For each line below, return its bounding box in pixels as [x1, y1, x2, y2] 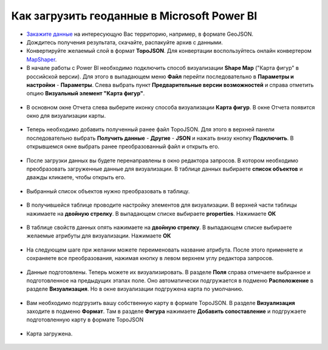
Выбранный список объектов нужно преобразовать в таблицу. [26, 187, 190, 194]
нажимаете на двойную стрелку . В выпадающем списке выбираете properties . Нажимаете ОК [26, 210, 276, 217]
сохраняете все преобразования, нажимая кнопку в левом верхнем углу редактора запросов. [26, 255, 274, 262]
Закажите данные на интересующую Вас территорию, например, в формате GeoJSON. [26, 30, 253, 38]
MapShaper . [26, 55, 57, 63]
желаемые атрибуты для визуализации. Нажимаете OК [26, 232, 171, 239]
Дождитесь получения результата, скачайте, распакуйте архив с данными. [26, 38, 223, 46]
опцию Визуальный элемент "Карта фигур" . [26, 90, 145, 97]
